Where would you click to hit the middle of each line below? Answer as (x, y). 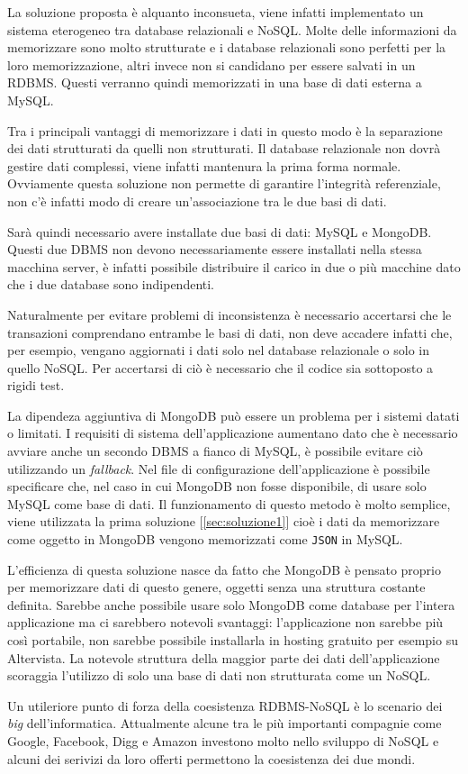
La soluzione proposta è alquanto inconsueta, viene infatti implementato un (216, 12)
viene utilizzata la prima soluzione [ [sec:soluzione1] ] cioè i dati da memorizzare (224, 521)
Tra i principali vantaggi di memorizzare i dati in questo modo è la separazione (225, 130)
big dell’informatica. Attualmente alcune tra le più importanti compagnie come (225, 723)
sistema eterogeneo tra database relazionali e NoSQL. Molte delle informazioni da (232, 29)
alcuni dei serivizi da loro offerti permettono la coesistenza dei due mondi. (211, 758)
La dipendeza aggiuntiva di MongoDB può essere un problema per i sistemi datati (234, 415)
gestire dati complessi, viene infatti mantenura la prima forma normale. (204, 165)
